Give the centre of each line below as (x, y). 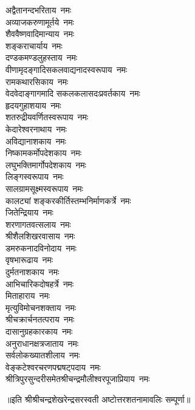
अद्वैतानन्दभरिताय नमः (38, 10)
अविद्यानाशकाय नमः (36, 141)
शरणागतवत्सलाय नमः (38, 224)
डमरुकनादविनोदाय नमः (41, 248)
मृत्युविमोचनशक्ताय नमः (41, 307)
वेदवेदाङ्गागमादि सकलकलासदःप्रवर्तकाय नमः (73, 93)
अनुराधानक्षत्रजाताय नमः (42, 343)
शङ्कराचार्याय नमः (34, 45)
